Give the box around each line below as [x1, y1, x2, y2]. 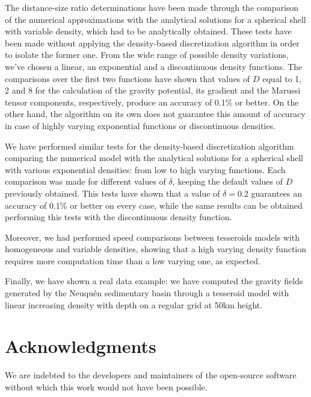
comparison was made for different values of [5, 175, 166, 188]
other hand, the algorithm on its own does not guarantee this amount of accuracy [5, 107, 306, 120]
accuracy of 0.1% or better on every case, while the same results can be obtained [5, 198, 303, 211]
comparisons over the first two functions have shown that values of [5, 72, 250, 84]
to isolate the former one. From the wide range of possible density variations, [5, 48, 289, 61]
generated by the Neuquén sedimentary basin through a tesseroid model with [5, 287, 289, 299]
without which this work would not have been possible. [5, 380, 208, 393]
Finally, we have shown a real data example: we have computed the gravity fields [5, 275, 303, 287]
